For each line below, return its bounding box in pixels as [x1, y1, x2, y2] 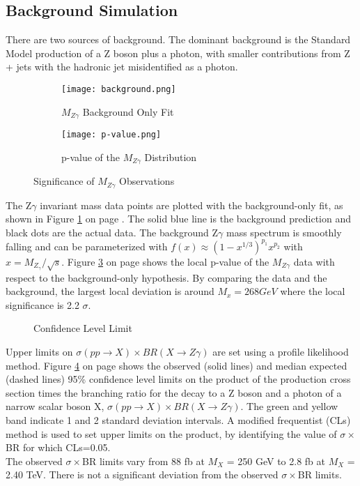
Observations [119, 174, 175, 188]
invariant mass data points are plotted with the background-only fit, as [40, 197, 343, 212]
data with [293, 254, 335, 268]
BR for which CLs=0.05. [6, 440, 111, 455]
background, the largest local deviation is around [6, 284, 214, 298]
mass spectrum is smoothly [226, 225, 342, 239]
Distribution [144, 149, 197, 164]
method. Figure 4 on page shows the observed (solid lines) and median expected [6, 358, 347, 372]
